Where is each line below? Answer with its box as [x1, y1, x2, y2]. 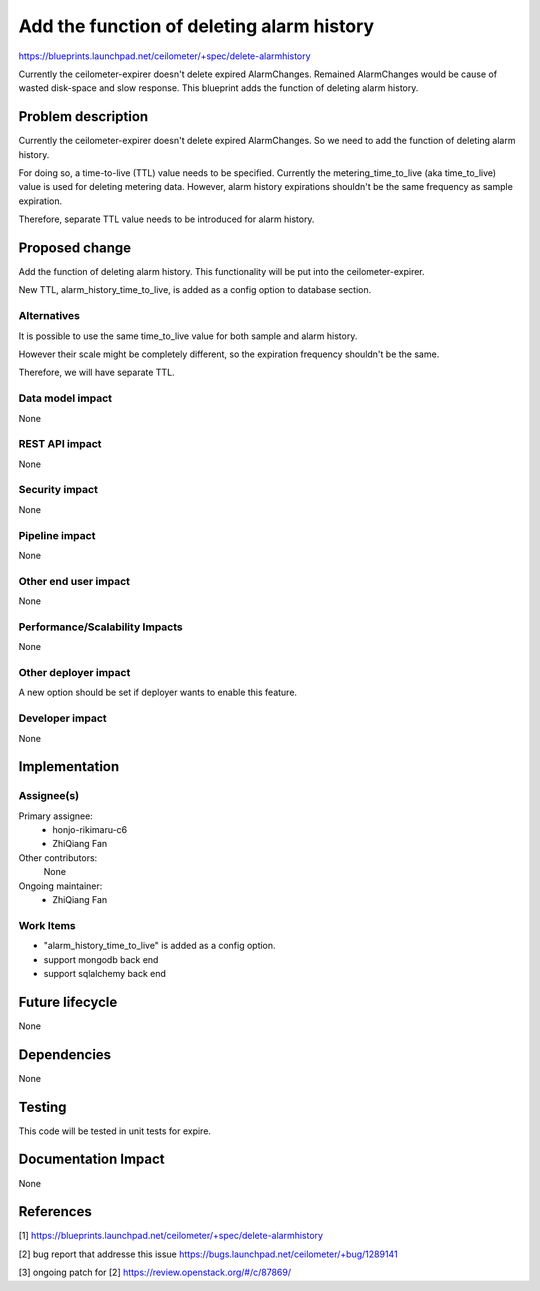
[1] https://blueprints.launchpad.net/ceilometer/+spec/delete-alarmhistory [18, 1230, 324, 1242]
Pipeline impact [18, 528, 96, 542]
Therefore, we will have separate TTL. [18, 366, 175, 379]
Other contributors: [18, 851, 98, 864]
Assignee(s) [18, 789, 80, 803]
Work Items [18, 918, 76, 932]
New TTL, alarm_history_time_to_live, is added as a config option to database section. [18, 284, 372, 296]
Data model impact [18, 391, 113, 405]
